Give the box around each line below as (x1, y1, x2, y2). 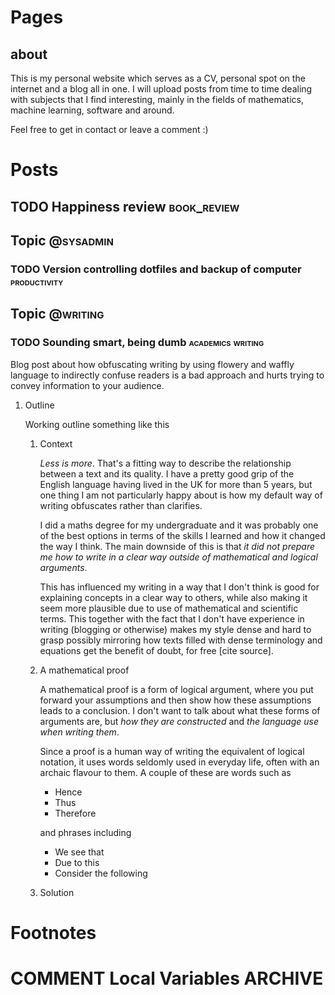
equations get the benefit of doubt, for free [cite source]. (39, 644, 274, 656)
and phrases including (39, 826, 132, 838)
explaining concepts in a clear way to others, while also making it (39, 591, 308, 603)
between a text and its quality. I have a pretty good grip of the (39, 467, 295, 480)
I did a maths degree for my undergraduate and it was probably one (39, 519, 319, 531)
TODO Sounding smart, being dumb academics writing (10, 336, 265, 350)
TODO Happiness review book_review (10, 198, 240, 215)
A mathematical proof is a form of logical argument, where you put (39, 683, 314, 695)
